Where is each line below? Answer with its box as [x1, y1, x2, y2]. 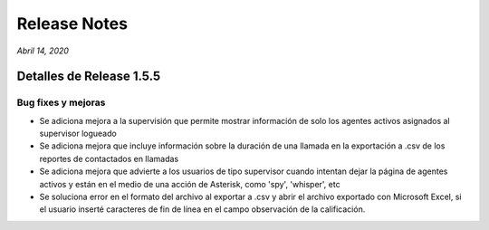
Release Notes [16, 14, 129, 34]
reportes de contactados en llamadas [39, 153, 179, 164]
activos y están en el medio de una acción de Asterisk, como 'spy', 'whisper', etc [39, 178, 340, 189]
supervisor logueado [39, 128, 117, 139]
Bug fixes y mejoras [16, 96, 106, 109]
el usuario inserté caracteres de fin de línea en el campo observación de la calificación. [39, 204, 366, 215]
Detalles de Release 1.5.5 [16, 69, 161, 84]
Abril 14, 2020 [16, 45, 70, 56]
